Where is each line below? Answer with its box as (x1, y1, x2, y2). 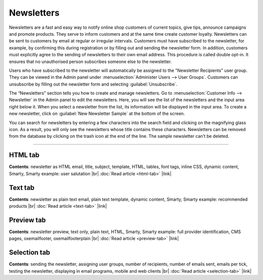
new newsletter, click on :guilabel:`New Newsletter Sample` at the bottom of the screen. (9, 110, 185, 117)
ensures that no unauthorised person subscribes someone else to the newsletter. (9, 59, 172, 65)
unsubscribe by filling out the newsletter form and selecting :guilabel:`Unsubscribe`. (9, 81, 178, 87)
